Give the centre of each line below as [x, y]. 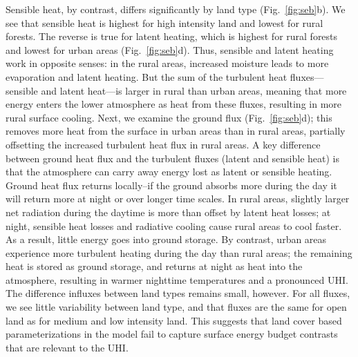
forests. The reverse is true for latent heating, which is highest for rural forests [172, 36]
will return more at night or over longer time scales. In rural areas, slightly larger [178, 199]
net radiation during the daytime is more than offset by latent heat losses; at [168, 212]
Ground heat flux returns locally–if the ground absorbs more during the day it [171, 185]
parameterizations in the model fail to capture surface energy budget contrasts [172, 334]
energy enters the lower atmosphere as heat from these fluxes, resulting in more [174, 104]
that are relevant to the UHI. [67, 347]
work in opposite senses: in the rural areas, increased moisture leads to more [167, 63]
